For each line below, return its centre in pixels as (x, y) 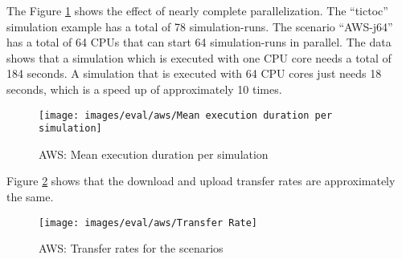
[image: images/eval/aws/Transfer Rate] (148, 223)
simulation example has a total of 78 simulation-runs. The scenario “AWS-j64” (200, 26)
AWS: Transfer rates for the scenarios (131, 248)
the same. (30, 197)
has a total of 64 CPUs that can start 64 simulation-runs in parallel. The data (199, 42)
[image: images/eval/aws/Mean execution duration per (186, 115)
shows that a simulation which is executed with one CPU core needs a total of (199, 57)
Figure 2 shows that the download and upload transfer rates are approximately (201, 181)
